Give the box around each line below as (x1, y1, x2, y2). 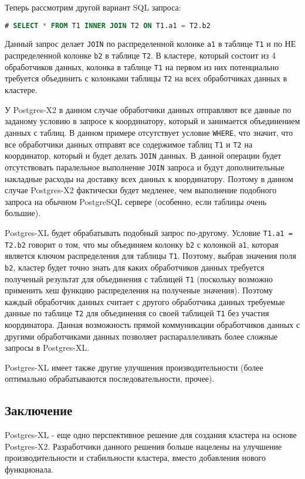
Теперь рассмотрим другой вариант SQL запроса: (5, 1, 181, 13)
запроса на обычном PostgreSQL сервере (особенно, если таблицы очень (5, 195, 267, 207)
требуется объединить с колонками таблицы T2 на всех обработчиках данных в (5, 72, 287, 84)
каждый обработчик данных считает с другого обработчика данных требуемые (5, 295, 285, 307)
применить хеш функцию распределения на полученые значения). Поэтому (5, 284, 273, 296)
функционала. (5, 463, 53, 475)
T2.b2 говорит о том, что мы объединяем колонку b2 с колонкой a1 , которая (5, 238, 279, 250)
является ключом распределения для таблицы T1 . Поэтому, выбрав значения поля (5, 249, 296, 262)
